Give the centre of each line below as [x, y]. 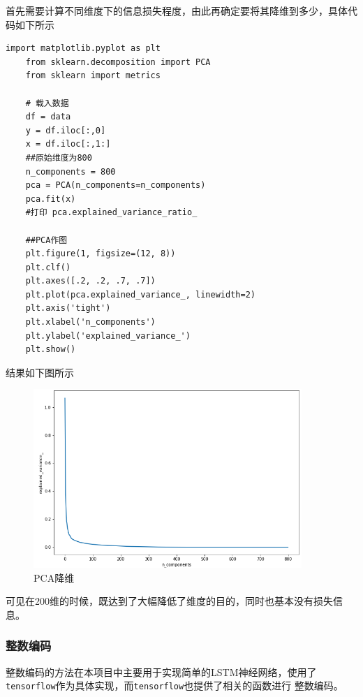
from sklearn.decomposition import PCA [118, 62]
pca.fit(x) [51, 199]
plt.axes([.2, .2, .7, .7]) [90, 281]
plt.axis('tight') [68, 308]
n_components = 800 [71, 171]
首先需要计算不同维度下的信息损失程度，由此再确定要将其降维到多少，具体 [177, 10]
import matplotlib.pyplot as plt [83, 49]
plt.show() [51, 350]
